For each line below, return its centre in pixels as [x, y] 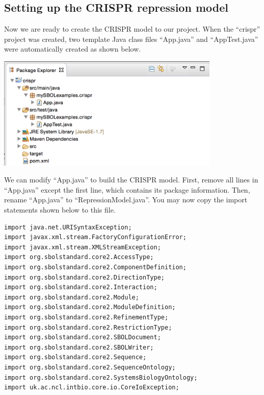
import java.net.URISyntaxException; [68, 227]
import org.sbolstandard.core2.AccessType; [79, 257]
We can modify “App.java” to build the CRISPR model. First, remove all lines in [131, 180]
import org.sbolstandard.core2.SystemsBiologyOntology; [101, 377]
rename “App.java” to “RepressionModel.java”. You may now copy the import [126, 200]
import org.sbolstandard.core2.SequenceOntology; [90, 367]
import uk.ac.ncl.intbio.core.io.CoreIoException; [92, 388]
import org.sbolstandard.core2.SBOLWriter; [79, 347]
